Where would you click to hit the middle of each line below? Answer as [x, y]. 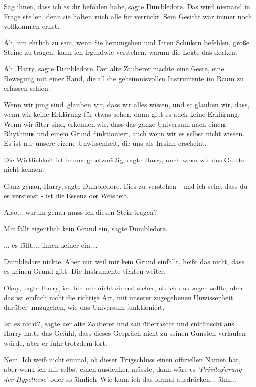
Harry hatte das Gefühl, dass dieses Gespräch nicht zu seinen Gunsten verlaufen [125, 333]
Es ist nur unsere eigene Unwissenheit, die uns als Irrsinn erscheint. [105, 143]
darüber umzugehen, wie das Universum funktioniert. [84, 307]
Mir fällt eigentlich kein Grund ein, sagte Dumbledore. [86, 228]
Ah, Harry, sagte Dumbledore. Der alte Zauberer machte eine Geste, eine [114, 68]
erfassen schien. [27, 88]
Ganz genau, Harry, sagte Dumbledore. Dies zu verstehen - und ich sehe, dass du [126, 185]
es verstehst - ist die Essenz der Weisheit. [66, 195]
